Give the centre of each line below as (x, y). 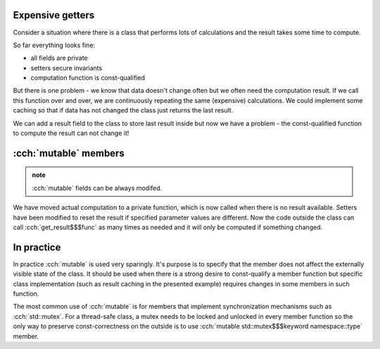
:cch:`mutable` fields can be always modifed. (97, 188)
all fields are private (59, 58)
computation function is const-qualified (88, 78)
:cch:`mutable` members (69, 153)
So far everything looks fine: (54, 45)
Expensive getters (54, 15)
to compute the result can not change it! (71, 133)
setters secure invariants (66, 68)
